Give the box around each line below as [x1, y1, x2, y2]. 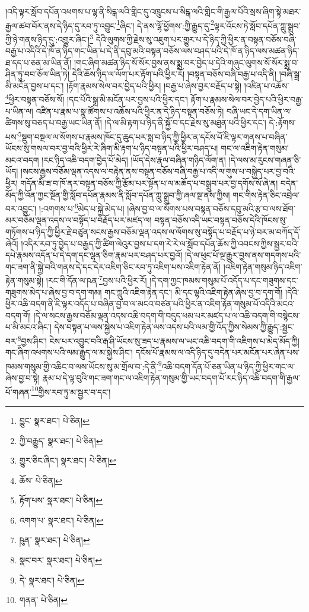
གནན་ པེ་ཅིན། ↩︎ [19, 594, 68, 606]
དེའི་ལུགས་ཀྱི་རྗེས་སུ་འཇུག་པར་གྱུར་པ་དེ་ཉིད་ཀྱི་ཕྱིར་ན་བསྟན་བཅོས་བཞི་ [95, 33, 297, 45]
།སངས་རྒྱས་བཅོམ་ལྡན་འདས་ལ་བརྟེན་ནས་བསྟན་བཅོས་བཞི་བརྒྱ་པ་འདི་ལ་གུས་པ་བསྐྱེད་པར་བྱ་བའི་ [21, 165, 295, 177]
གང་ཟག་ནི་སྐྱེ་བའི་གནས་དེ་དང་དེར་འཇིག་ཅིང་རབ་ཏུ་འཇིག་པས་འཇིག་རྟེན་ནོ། [5, 260, 221, 272]
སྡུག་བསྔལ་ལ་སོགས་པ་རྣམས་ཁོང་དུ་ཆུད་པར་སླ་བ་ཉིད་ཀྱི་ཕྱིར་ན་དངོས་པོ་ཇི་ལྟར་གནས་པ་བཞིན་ [21, 130, 288, 142]
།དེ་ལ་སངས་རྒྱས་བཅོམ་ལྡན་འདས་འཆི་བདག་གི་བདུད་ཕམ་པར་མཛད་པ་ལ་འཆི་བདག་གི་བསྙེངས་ [33, 309, 300, 321]
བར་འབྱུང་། [5, 202, 37, 214]
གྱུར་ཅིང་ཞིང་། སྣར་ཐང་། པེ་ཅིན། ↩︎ [19, 454, 116, 467]
